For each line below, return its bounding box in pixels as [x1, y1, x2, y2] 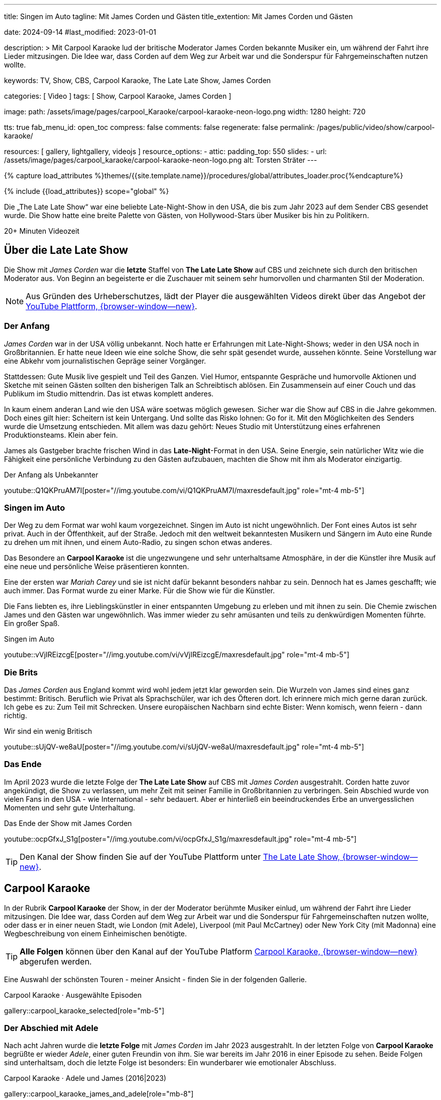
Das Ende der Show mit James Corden [4, 818, 132, 828]
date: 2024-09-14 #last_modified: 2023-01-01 [4, 28, 157, 36]
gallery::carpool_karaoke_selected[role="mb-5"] [4, 1006, 165, 1015]
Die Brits [4, 667, 38, 677]
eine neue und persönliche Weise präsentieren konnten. [4, 562, 189, 571]
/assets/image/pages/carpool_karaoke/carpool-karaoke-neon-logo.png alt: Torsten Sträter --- [4, 156, 317, 164]
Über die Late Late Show [4, 244, 128, 257]
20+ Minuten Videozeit [4, 227, 80, 235]
